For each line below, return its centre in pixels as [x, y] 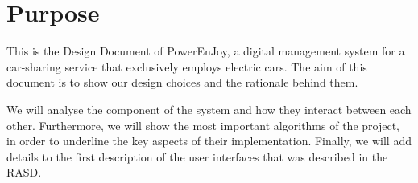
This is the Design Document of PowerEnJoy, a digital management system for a [206, 51]
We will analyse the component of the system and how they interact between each [209, 109]
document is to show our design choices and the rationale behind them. [182, 82]
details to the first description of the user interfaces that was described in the [197, 156]
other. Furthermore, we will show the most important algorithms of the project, [203, 125]
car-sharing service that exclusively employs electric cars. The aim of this [187, 66]
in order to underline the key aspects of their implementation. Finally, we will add [209, 141]
